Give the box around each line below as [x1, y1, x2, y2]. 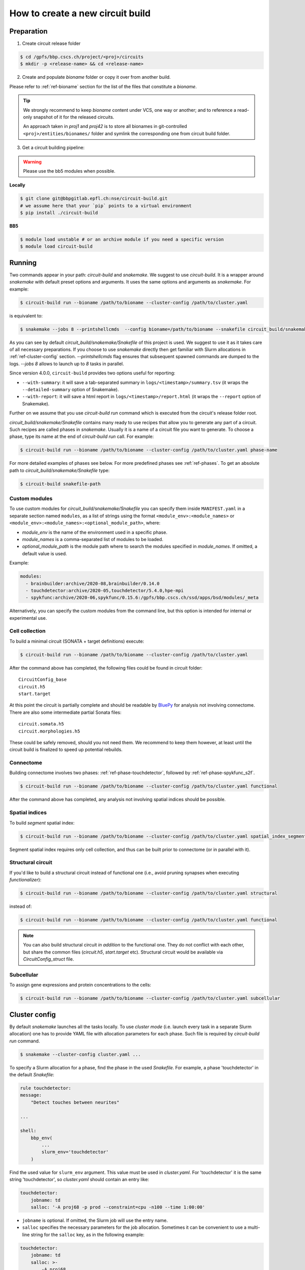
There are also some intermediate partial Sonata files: [9, 709, 122, 715]
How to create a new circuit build [9, 8, 151, 19]
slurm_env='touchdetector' [41, 1149, 109, 1155]
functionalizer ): [9, 877, 42, 883]
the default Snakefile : [9, 1071, 54, 1077]
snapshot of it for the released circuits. [33, 114, 114, 120]
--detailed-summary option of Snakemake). [22, 387, 119, 393]
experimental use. [9, 615, 47, 621]
